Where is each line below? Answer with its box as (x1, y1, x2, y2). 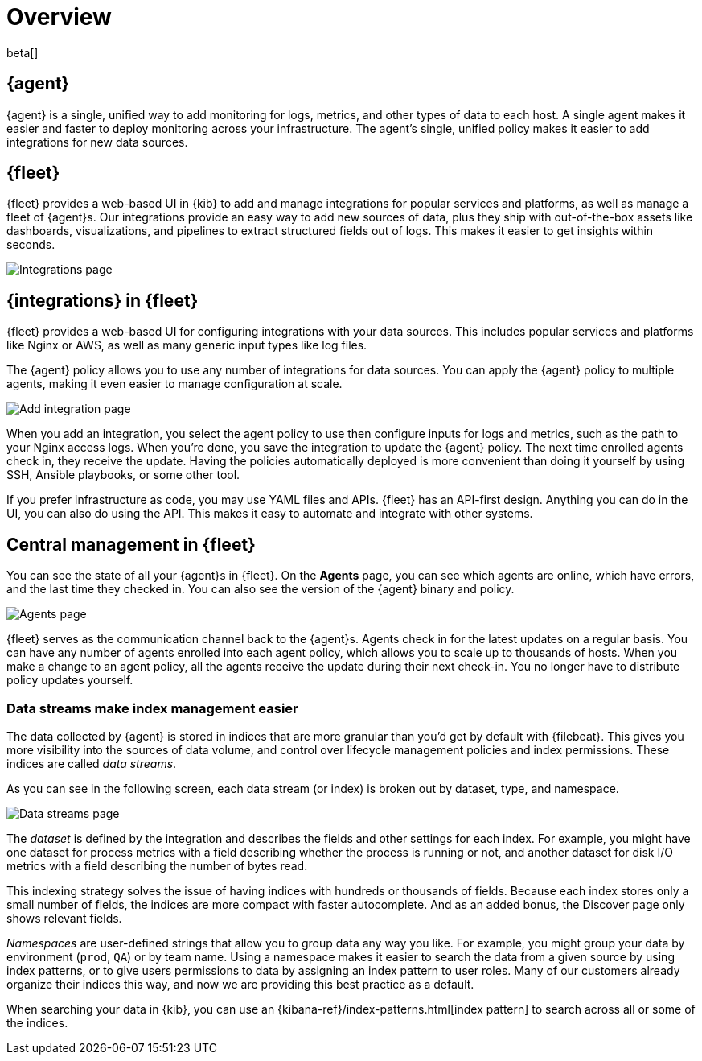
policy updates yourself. (6, 673, 133, 687)
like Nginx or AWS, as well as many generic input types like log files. (6, 338, 367, 353)
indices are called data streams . (6, 756, 177, 770)
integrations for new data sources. (6, 134, 188, 149)
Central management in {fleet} (6, 534, 256, 555)
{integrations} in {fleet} (6, 290, 199, 311)
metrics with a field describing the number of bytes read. (6, 858, 308, 873)
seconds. (6, 237, 55, 252)
